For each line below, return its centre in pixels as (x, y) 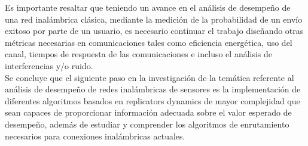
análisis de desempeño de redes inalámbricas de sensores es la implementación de (153, 89)
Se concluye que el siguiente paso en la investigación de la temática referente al (150, 77)
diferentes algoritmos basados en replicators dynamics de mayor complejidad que (153, 100)
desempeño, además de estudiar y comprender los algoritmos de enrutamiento (147, 124)
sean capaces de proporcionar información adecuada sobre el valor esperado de (148, 112)
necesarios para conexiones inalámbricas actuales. (95, 136)
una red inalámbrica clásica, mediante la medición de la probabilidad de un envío (154, 19)
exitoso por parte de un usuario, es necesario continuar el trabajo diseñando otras (154, 31)
